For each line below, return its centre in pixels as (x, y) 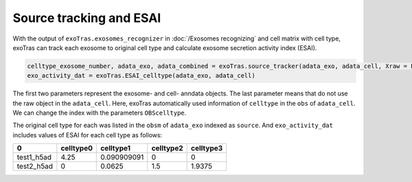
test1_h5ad (34, 157)
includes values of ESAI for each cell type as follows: (88, 135)
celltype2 (167, 148)
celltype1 (115, 148)
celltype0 (77, 148)
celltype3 (207, 148)
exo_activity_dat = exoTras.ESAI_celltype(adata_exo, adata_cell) (141, 76)
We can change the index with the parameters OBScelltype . (100, 113)
